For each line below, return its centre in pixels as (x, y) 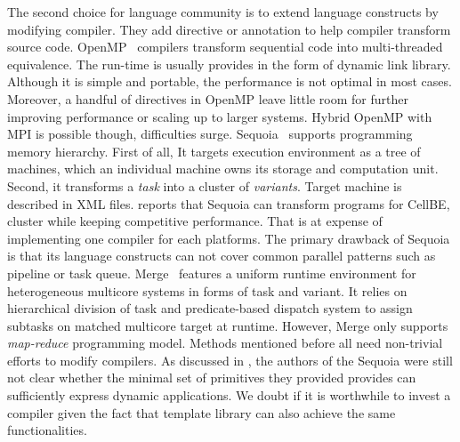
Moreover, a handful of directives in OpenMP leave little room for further (208, 98)
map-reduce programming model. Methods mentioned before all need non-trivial (225, 343)
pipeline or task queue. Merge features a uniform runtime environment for (212, 273)
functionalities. (47, 430)
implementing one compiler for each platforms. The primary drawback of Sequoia (229, 238)
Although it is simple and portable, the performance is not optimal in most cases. (230, 81)
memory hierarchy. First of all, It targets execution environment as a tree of (214, 151)
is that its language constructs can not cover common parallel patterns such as (222, 256)
